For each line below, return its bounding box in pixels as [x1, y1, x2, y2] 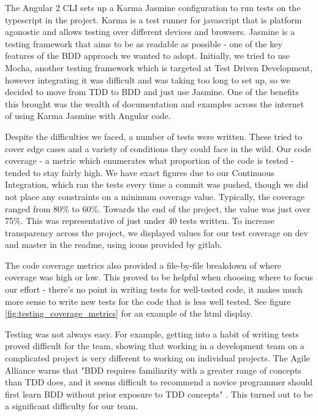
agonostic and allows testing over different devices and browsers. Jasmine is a [5, 25, 295, 38]
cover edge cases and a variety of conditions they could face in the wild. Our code [5, 142, 311, 155]
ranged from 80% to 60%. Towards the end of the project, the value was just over [5, 202, 311, 215]
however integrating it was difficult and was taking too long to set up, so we [5, 73, 290, 86]
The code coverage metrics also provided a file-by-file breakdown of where [5, 258, 282, 271]
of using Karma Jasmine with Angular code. [5, 109, 171, 122]
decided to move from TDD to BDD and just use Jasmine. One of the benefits [5, 85, 299, 98]
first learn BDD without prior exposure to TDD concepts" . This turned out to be [5, 387, 313, 400]
